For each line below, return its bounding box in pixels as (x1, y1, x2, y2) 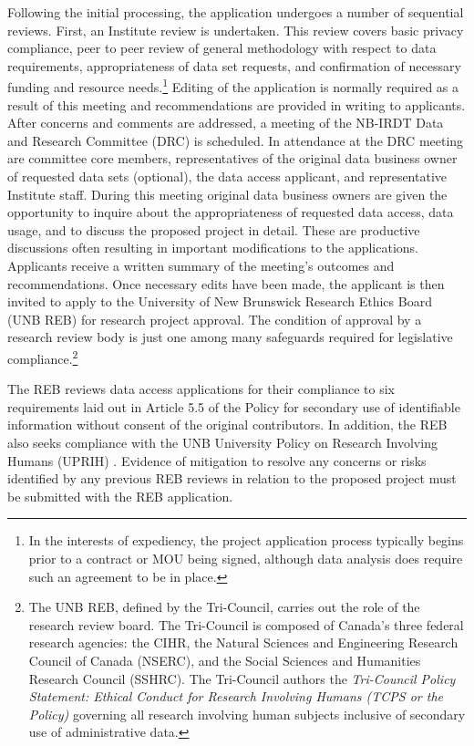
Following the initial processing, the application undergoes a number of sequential (7, 3, 464, 21)
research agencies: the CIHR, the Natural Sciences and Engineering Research (28, 633, 459, 652)
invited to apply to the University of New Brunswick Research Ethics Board (7, 292, 432, 311)
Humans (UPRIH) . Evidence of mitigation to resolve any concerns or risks (7, 451, 427, 470)
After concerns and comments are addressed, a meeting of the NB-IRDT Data (7, 113, 444, 132)
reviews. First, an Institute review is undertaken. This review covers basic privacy (7, 20, 464, 39)
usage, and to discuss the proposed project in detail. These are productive (7, 220, 420, 239)
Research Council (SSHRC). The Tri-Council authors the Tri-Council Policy (28, 668, 456, 688)
